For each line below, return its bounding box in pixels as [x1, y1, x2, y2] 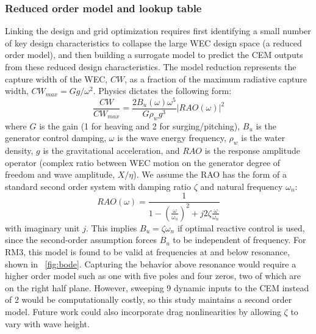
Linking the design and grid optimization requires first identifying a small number [5, 24, 311, 37]
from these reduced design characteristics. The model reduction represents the [5, 60, 296, 73]
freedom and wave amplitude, [5, 168, 115, 181]
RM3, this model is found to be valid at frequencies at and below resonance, [5, 245, 290, 258]
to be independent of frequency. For [173, 233, 306, 246]
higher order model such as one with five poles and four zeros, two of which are [5, 269, 301, 282]
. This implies [86, 221, 137, 234]
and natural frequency [200, 180, 283, 192]
